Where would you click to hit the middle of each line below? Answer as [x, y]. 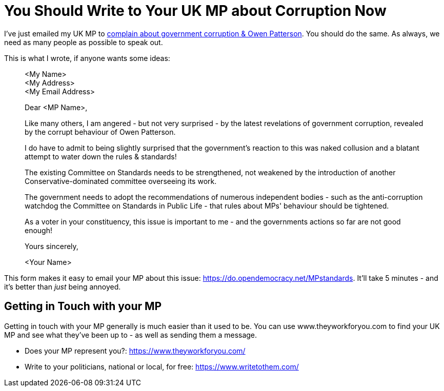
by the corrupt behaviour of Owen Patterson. [100, 132]
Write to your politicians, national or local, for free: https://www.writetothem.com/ [162, 366]
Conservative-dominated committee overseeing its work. [121, 181]
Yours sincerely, [52, 246]
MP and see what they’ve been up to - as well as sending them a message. [131, 335]
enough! [38, 230]
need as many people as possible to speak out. [84, 42]
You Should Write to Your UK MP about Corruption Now [195, 11]
